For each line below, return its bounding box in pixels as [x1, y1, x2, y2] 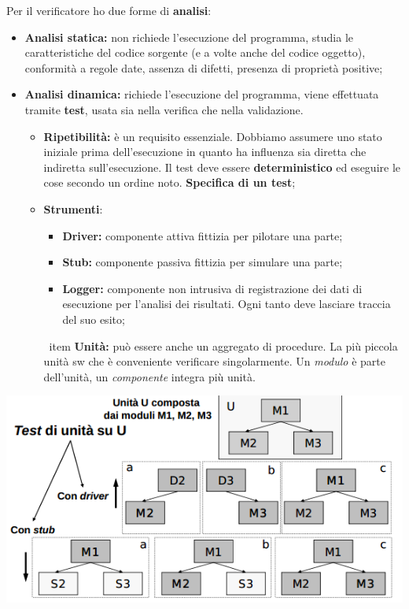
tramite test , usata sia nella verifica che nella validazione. [24, 101, 304, 117]
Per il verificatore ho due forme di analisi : [6, 2, 212, 18]
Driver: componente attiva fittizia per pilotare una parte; [62, 227, 343, 243]
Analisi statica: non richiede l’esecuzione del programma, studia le [24, 28, 354, 45]
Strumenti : [43, 200, 103, 217]
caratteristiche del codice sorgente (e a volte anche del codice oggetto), [24, 44, 366, 61]
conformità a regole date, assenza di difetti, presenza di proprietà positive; [24, 59, 383, 76]
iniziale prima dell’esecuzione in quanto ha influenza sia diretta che [43, 143, 367, 160]
